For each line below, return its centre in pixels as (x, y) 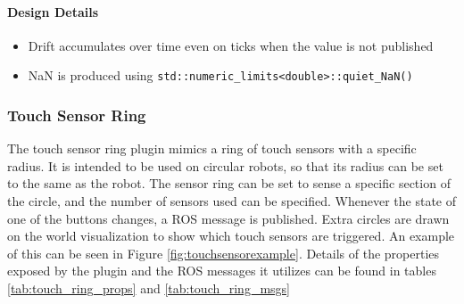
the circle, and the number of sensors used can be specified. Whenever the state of (232, 201)
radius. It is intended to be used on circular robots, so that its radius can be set (225, 165)
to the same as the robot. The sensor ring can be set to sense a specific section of (229, 183)
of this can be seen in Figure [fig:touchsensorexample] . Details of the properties (224, 253)
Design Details (53, 11)
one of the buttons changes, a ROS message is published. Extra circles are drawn (228, 218)
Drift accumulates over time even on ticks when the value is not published (231, 45)
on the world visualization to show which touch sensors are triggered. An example (231, 236)
